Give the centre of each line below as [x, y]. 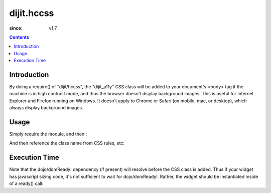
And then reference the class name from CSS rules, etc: [67, 143]
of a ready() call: [26, 183]
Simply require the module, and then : [48, 134]
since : [16, 28]
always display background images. [46, 108]
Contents [19, 37]
